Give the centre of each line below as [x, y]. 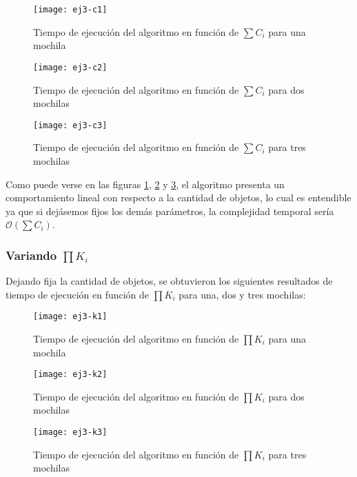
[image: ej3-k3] [70, 432]
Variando [31, 255]
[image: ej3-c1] [70, 10]
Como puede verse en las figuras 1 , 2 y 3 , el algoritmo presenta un [145, 184]
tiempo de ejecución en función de [78, 294]
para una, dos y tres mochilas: [242, 294]
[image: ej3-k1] [70, 317]
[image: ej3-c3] [70, 125]
